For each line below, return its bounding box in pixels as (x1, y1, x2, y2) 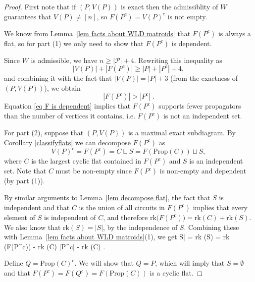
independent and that (4, 202, 70, 212)
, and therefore (103, 212, 148, 222)
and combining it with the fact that (4, 73, 112, 83)
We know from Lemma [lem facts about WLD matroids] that (4, 28, 191, 38)
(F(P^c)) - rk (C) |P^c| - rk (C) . (4, 241, 105, 251)
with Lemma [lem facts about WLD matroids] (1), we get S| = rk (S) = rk (4, 231, 230, 242)
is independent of (44, 212, 96, 222)
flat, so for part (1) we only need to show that (4, 38, 144, 48)
